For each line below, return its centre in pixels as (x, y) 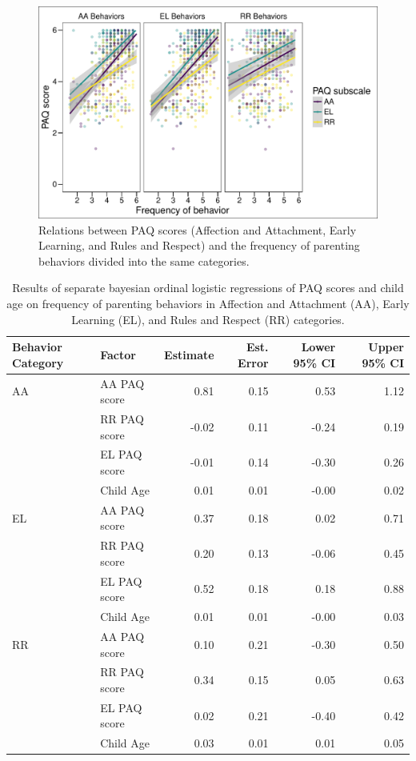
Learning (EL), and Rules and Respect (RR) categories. (208, 319)
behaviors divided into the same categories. (144, 260)
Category (38, 362)
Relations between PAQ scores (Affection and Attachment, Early (198, 229)
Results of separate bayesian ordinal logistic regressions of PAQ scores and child (208, 288)
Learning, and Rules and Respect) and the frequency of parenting (199, 245)
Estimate (189, 354)
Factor (118, 354)
